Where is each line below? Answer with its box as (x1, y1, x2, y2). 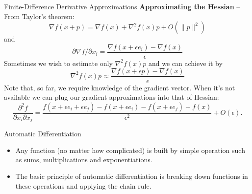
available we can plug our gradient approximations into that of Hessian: (4, 92, 219, 102)
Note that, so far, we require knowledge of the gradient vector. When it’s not (4, 82, 235, 92)
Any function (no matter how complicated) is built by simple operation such (15, 145, 245, 155)
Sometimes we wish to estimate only (4, 58, 113, 68)
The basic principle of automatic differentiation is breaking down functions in (15, 171, 248, 181)
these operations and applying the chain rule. (15, 180, 151, 191)
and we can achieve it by (148, 58, 223, 68)
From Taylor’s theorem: (4, 11, 75, 21)
